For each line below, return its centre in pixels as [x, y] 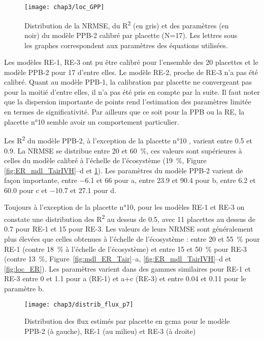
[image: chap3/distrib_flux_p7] [79, 305]
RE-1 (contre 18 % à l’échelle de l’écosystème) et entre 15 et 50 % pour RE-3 [126, 249]
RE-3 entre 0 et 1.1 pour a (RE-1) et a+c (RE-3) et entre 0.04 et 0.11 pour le [125, 278]
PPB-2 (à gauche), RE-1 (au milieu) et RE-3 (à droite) [110, 331]
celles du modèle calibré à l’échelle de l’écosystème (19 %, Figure [105, 160]
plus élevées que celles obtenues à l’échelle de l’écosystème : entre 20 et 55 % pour [132, 238]
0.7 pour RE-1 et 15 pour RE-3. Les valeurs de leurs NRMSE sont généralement [129, 229]
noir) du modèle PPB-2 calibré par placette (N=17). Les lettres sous [131, 35]
